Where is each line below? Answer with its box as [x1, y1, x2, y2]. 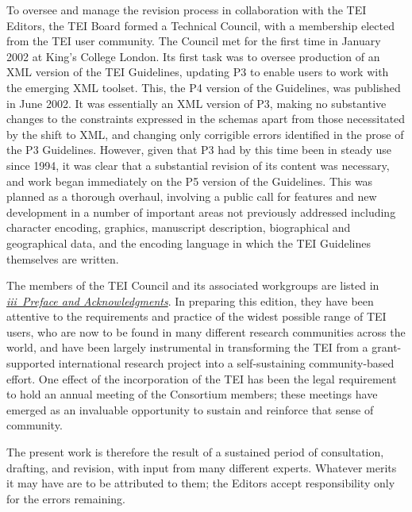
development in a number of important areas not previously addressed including [6, 203, 396, 220]
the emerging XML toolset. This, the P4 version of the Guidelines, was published [6, 79, 401, 95]
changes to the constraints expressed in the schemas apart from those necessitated [6, 110, 406, 127]
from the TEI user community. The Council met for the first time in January [6, 33, 381, 49]
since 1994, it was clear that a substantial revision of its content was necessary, [6, 156, 390, 173]
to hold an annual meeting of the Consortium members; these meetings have [6, 386, 378, 402]
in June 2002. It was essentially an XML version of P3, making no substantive [6, 94, 387, 111]
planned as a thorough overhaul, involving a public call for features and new [6, 188, 377, 205]
